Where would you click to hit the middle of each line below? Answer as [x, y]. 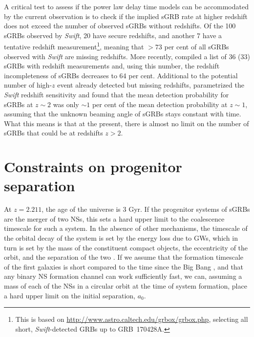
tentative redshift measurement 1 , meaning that [74, 46]
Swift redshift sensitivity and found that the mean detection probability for [116, 94]
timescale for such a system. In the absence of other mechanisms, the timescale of [126, 228]
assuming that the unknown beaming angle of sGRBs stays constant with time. [123, 114]
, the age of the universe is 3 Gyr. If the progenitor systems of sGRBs [146, 209]
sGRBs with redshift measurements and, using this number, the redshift [112, 66]
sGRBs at [19, 104]
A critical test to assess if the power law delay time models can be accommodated [126, 6]
